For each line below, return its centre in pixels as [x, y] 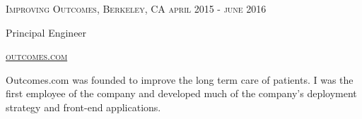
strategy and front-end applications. [83, 107]
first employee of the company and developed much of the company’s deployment [181, 93]
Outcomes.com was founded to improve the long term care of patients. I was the [180, 79]
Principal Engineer [46, 32]
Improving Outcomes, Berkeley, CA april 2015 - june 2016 [136, 8]
